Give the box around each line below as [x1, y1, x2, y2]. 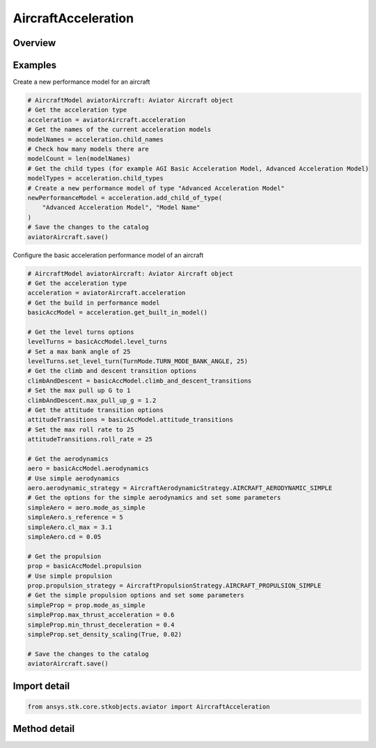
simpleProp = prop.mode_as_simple [27, 601, 146, 609]
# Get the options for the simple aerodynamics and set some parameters [27, 494, 281, 502]
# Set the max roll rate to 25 [27, 425, 135, 434]
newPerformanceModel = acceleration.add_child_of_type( [27, 194, 223, 201]
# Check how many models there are [27, 145, 149, 153]
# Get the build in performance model [27, 298, 160, 307]
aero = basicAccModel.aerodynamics [27, 464, 149, 473]
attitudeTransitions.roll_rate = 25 [27, 436, 153, 443]
